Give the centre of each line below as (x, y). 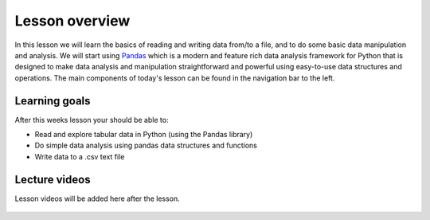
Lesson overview (72, 21)
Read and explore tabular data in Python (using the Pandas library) (144, 135)
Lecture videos (53, 179)
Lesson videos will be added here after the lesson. (98, 198)
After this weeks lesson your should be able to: (92, 120)
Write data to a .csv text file (80, 156)
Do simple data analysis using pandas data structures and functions (146, 145)
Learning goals (53, 101)
